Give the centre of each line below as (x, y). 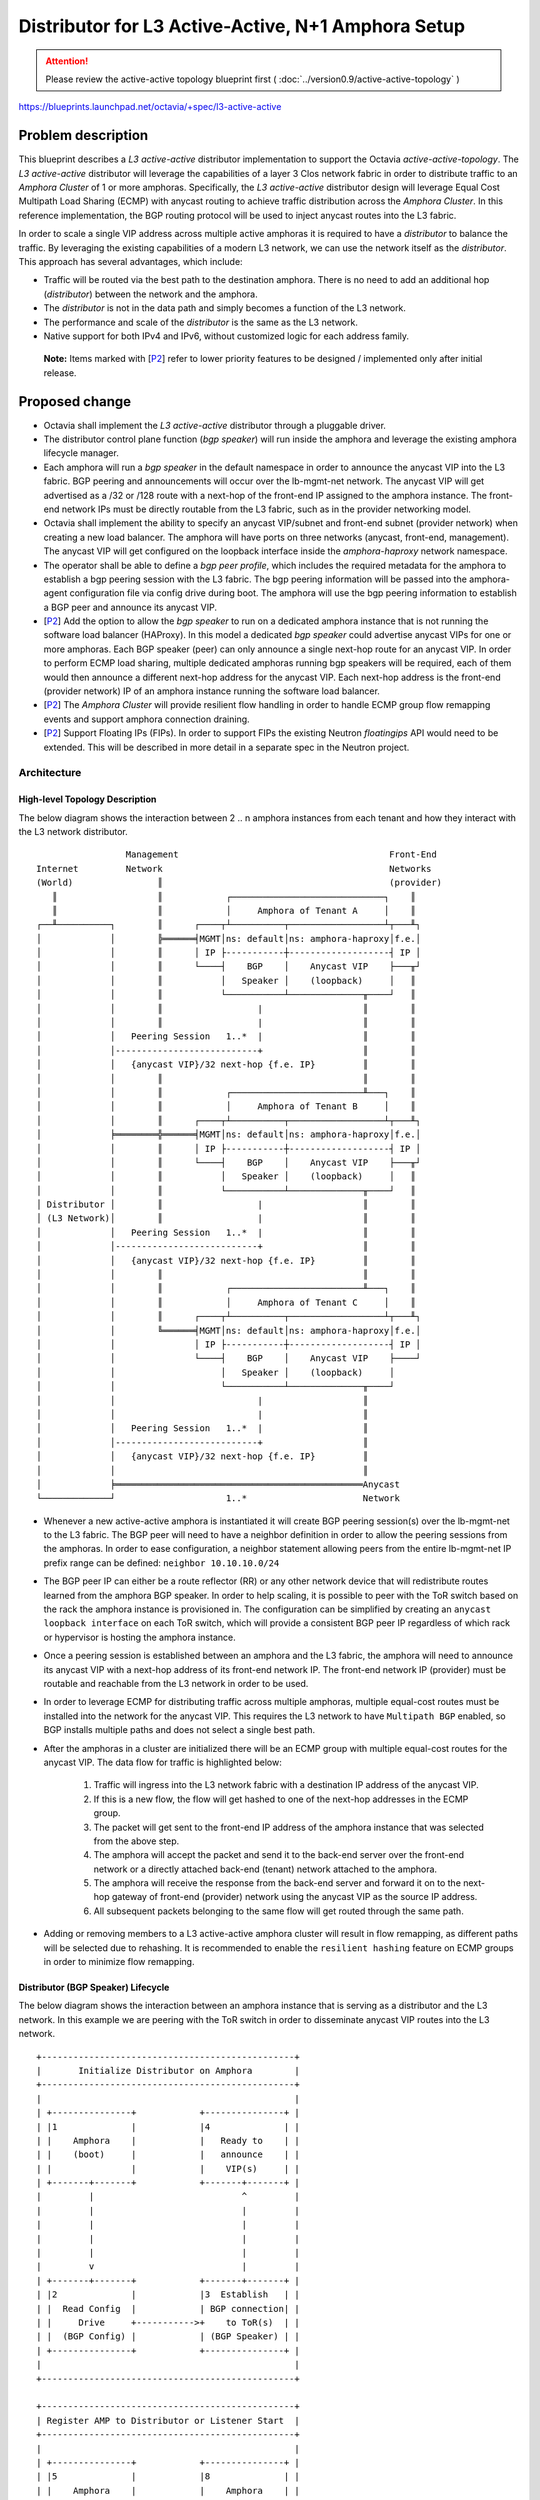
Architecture (50, 773)
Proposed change (75, 401)
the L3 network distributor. (73, 831)
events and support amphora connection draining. (146, 719)
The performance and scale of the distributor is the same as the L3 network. (201, 322)
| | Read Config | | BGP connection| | (168, 2308)
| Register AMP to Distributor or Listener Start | (168, 2420)
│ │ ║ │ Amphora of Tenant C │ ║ (226, 1302)
